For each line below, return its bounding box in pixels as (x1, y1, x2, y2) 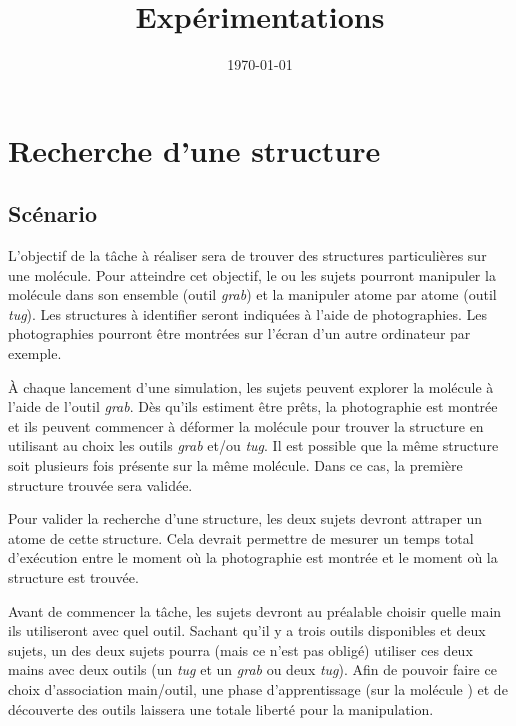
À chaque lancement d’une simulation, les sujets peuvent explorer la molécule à (8, 376, 494, 397)
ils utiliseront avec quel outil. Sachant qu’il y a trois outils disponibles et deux (8, 620, 486, 641)
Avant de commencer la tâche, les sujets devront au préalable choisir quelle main (8, 600, 502, 621)
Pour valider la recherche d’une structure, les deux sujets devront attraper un (8, 508, 483, 529)
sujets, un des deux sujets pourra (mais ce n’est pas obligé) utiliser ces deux (8, 639, 473, 660)
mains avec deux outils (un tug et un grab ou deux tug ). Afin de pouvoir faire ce (8, 659, 497, 680)
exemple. (8, 343, 62, 364)
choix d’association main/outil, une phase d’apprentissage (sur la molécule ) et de (8, 678, 508, 699)
